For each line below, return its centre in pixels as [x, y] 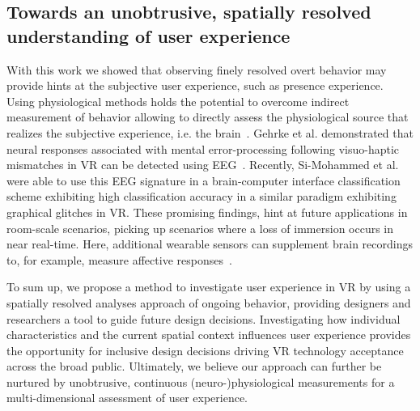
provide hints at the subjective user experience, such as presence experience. [195, 85]
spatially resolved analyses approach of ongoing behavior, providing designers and [209, 302]
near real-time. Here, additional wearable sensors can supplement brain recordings [210, 244]
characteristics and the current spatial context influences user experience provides [209, 335]
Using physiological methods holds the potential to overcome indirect [178, 101]
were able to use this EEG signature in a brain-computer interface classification [204, 180]
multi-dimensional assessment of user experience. [127, 398]
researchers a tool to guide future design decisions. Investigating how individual [204, 318]
